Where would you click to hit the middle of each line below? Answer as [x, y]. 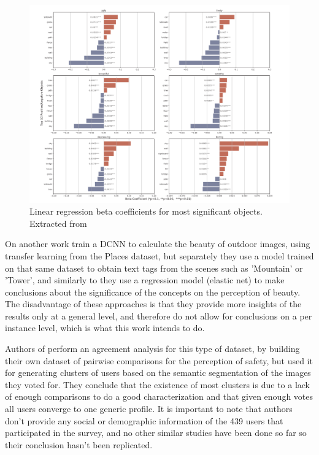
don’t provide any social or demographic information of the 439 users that [144, 420]
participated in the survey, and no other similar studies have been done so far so [156, 433]
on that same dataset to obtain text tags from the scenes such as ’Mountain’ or [154, 268]
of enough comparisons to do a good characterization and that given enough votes [159, 396]
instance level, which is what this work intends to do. [105, 328]
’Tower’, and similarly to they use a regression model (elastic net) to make [145, 280]
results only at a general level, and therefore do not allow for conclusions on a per [159, 315]
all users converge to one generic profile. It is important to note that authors [149, 409]
